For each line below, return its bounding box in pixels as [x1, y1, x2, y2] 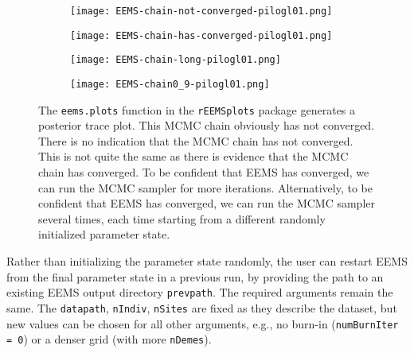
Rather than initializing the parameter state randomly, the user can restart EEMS [6, 253, 408, 270]
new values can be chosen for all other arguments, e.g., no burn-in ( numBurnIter [6, 315, 399, 332]
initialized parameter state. [38, 226, 170, 242]
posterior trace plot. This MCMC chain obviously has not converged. [38, 117, 375, 134]
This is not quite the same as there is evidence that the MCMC [38, 148, 349, 165]
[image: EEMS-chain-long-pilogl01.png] [70, 54, 281, 66]
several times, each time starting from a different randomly [38, 210, 326, 227]
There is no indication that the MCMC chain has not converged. [38, 132, 353, 149]
